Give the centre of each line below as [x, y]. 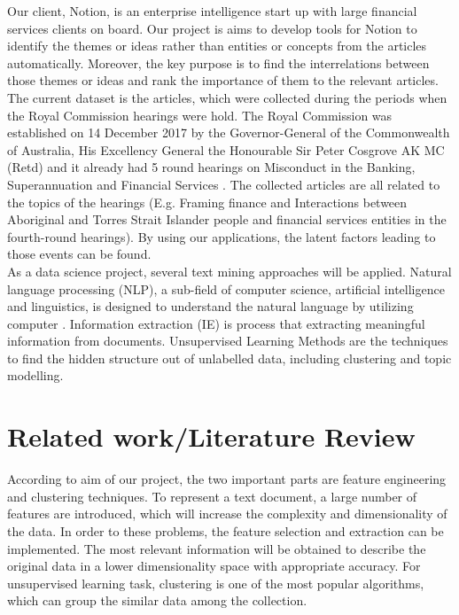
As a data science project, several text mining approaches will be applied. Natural [229, 271]
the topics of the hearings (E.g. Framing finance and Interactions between [207, 202]
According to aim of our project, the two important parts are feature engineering [227, 479]
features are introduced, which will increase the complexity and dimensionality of [227, 514]
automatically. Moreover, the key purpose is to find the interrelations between [218, 62]
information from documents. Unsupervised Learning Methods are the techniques [228, 341]
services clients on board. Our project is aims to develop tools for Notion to [212, 28]
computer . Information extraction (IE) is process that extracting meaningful [216, 323]
